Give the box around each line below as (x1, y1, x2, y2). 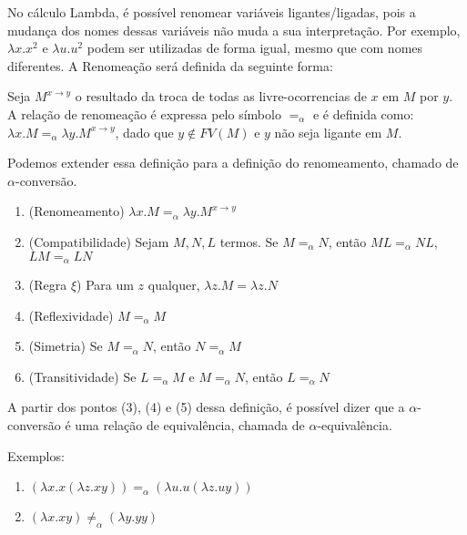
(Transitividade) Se (28, 366, 137, 386)
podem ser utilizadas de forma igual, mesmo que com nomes (86, 38, 423, 57)
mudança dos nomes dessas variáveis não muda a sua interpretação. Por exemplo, (7, 20, 461, 39)
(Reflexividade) (28, 305, 114, 324)
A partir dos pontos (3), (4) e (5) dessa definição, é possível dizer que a (7, 397, 405, 417)
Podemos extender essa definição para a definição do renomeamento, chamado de (7, 153, 459, 172)
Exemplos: (7, 446, 65, 465)
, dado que (115, 122, 174, 141)
